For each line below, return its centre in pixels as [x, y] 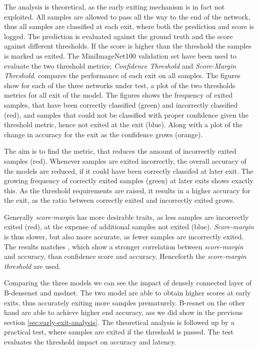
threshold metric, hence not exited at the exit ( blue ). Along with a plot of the [123, 124]
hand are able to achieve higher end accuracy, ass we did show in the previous [123, 312]
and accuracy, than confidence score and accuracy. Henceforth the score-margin [125, 256]
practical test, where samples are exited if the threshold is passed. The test [119, 332]
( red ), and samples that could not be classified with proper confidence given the [126, 114]
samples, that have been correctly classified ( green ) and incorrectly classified [121, 104]
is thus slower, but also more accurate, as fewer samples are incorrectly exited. [124, 237]
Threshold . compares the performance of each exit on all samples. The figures [122, 75]
